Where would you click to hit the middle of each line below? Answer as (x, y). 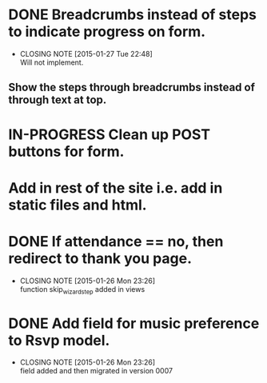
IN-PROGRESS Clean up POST (109, 134)
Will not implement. (52, 62)
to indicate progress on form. (107, 32)
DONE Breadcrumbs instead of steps (133, 15)
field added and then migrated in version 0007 (96, 371)
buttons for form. (66, 152)
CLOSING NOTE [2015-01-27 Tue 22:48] (86, 54)
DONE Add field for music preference (134, 323)
